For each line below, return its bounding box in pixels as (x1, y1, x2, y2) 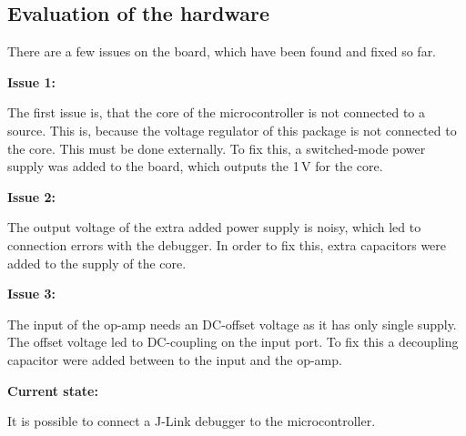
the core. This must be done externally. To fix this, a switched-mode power (7, 138, 426, 157)
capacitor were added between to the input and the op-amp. (7, 350, 342, 369)
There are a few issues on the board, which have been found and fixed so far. (7, 42, 437, 61)
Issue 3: (7, 284, 56, 303)
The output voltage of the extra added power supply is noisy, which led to (7, 218, 421, 237)
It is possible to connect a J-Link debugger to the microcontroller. (7, 411, 376, 431)
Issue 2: (7, 187, 56, 206)
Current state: (7, 380, 98, 400)
